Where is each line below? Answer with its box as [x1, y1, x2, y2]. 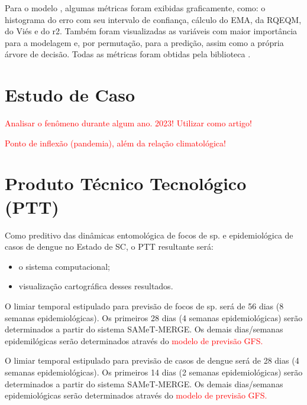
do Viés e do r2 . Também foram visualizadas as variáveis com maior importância [5, 25, 298, 37]
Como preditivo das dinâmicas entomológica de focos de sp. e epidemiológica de [5, 228, 293, 241]
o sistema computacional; [18, 260, 110, 272]
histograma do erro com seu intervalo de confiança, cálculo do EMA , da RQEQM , [5, 13, 302, 25]
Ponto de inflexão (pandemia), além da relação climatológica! [5, 136, 226, 149]
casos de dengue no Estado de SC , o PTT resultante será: [5, 240, 214, 253]
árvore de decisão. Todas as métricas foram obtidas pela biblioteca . [5, 48, 251, 60]
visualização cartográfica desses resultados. [18, 280, 173, 292]
